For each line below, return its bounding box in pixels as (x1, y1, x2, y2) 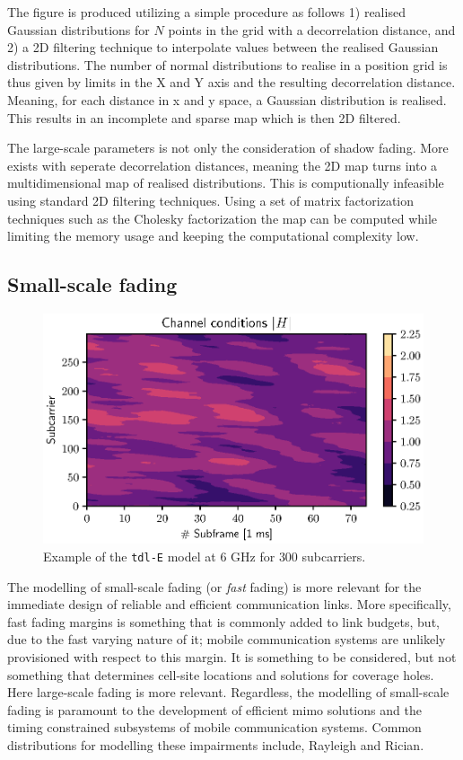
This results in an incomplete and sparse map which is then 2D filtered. (7, 108, 401, 127)
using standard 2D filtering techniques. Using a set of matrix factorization (7, 190, 415, 209)
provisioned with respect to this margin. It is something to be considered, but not (7, 648, 457, 667)
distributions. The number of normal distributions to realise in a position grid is (7, 55, 448, 74)
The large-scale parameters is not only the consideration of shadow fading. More (7, 138, 449, 157)
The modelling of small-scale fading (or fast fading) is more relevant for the (7, 577, 422, 596)
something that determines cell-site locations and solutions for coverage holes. (7, 665, 434, 684)
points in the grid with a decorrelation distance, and (168, 20, 456, 39)
